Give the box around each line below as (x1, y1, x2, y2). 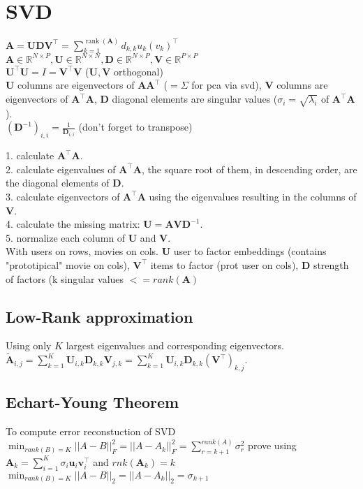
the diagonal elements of (6, 175, 110, 190)
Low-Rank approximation (6, 305, 193, 327)
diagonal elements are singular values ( (112, 92, 278, 106)
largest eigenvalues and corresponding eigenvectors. (66, 338, 284, 353)
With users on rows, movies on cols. (6, 244, 158, 258)
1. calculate (6, 148, 54, 163)
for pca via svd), (191, 78, 262, 92)
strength (313, 257, 349, 272)
